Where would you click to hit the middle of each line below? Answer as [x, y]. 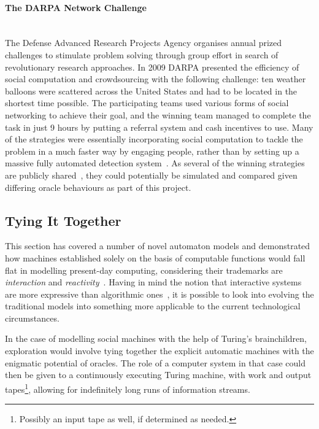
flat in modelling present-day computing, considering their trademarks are [144, 270]
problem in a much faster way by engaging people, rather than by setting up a [152, 151]
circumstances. [32, 318]
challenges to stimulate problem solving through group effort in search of [142, 54]
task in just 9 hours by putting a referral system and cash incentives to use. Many [159, 127]
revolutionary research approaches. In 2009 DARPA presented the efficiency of [152, 67]
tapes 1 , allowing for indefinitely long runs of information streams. [128, 388]
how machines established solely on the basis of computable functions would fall [155, 257]
